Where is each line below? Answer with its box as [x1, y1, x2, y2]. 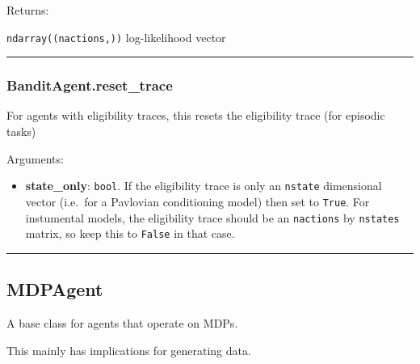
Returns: [6, 2, 49, 18]
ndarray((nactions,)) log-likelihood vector [6, 28, 226, 45]
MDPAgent [6, 277, 103, 302]
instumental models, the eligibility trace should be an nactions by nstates [25, 209, 400, 226]
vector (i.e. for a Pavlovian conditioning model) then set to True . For [25, 193, 370, 210]
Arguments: [6, 150, 64, 167]
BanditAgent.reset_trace [6, 75, 173, 95]
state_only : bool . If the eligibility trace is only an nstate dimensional [25, 177, 382, 194]
